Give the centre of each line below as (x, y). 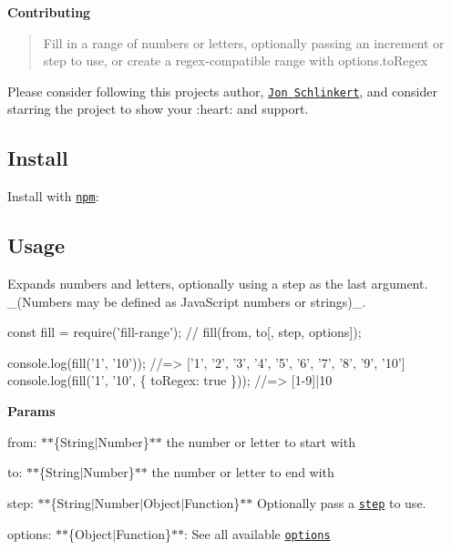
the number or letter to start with (261, 441)
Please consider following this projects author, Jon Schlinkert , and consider (222, 91)
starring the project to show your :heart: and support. (158, 109)
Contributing (49, 12)
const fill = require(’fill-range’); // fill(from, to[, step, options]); (185, 332)
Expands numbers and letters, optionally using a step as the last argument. (218, 284)
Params (31, 411)
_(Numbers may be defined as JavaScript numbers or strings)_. (187, 301)
